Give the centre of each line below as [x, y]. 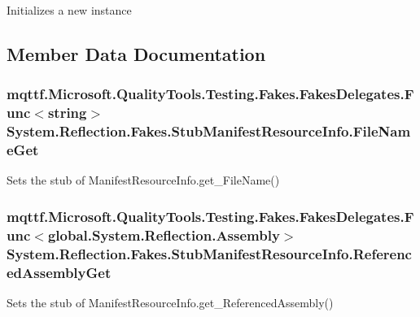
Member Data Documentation [136, 53]
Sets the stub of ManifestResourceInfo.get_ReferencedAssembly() [170, 302]
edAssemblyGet [59, 272]
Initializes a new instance [69, 10]
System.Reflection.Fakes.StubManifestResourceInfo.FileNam [209, 131]
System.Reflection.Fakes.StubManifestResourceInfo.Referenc [209, 253]
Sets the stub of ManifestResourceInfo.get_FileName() [143, 180]
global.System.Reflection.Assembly [164, 234]
